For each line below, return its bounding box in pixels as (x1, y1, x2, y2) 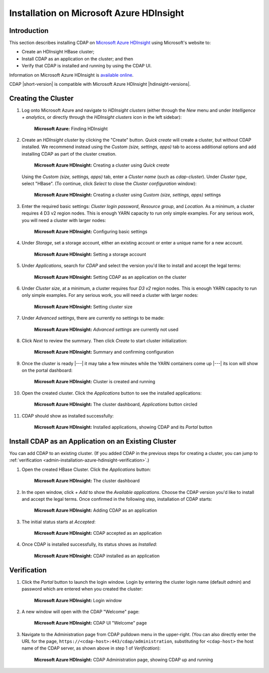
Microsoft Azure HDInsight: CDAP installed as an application (34, 553, 160, 559)
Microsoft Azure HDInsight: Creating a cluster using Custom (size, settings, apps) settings (34, 192, 221, 198)
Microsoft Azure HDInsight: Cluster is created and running (34, 379, 155, 385)
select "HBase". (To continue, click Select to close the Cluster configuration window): (21, 181, 197, 187)
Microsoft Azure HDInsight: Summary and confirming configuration (34, 349, 174, 355)
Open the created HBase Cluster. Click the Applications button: (21, 466, 151, 472)
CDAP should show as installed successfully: (21, 413, 114, 419)
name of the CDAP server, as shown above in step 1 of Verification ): (21, 645, 161, 651)
